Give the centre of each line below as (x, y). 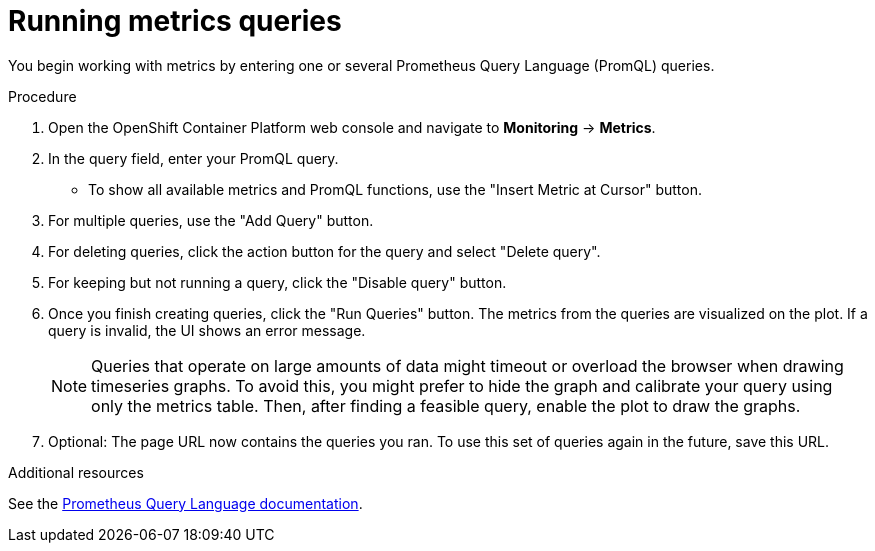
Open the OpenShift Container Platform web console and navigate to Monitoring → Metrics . (352, 127)
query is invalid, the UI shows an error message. (207, 330)
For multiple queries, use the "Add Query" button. (211, 220)
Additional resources (76, 472)
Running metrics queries (175, 21)
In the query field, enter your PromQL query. (193, 158)
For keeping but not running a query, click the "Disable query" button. (277, 282)
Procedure (42, 96)
